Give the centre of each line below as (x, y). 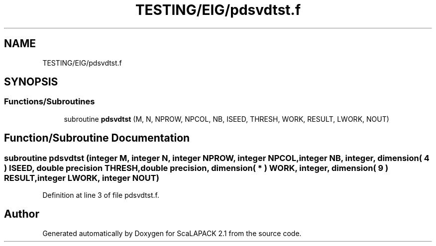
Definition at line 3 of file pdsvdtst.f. (101, 195)
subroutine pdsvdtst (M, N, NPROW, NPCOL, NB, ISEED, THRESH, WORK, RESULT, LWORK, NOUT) (226, 119)
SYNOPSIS (31, 82)
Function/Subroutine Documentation (97, 138)
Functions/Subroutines (50, 102)
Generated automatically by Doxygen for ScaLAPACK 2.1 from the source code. (172, 233)
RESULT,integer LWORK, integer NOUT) (82, 178)
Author (22, 214)
